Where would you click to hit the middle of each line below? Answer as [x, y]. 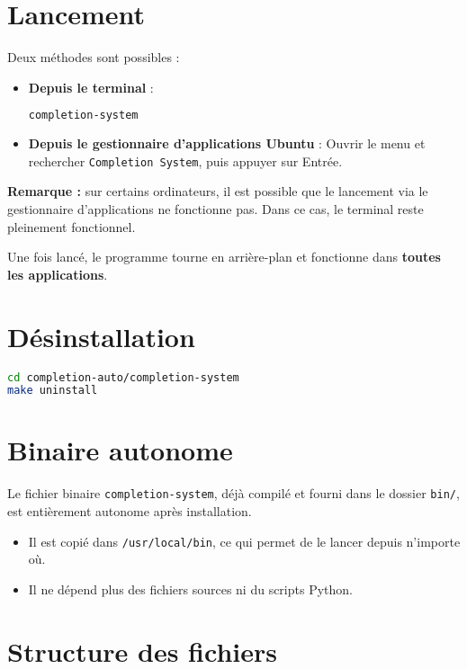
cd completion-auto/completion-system [123, 377]
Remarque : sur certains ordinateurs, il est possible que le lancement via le [218, 191]
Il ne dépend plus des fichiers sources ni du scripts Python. [190, 589]
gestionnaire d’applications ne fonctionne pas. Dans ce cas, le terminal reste [216, 209]
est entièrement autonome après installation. [130, 511]
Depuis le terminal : [91, 87]
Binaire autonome [120, 450]
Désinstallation [101, 336]
